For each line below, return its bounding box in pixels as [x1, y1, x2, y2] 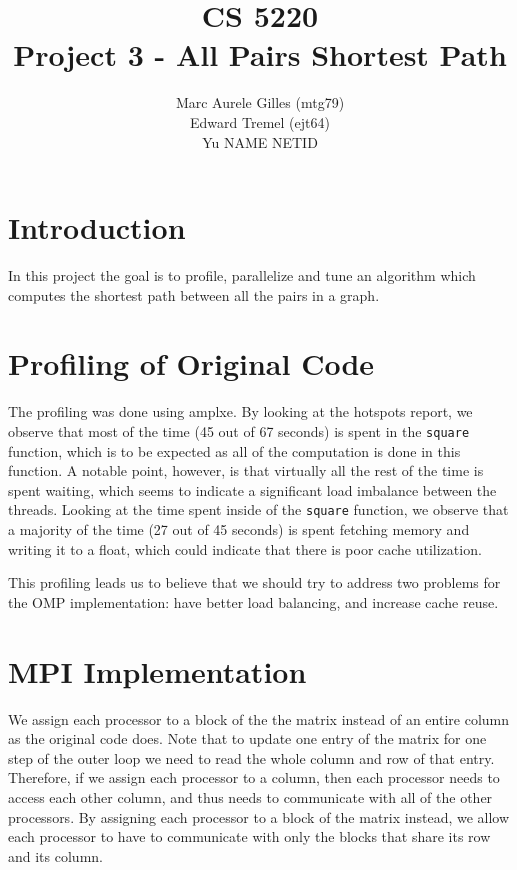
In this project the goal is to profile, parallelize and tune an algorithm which [8, 265, 476, 286]
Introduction [8, 207, 186, 248]
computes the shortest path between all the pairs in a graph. [8, 284, 380, 305]
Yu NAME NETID [202, 131, 318, 152]
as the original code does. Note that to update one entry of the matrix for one [8, 728, 487, 749]
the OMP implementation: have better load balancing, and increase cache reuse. [8, 591, 499, 612]
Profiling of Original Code [8, 343, 375, 384]
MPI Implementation [8, 650, 307, 691]
